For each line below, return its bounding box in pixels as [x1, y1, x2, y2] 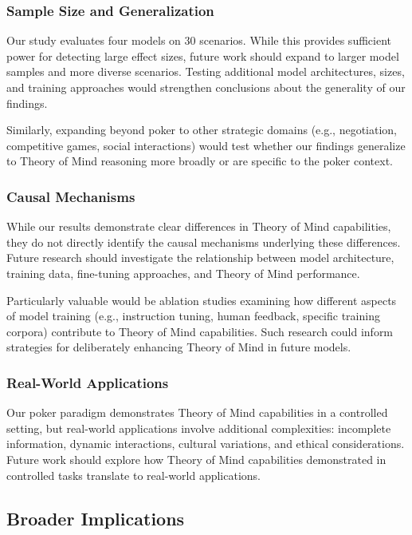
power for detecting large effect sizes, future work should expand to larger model [6, 47, 399, 64]
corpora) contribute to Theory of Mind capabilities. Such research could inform [6, 323, 394, 339]
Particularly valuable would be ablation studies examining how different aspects [6, 291, 397, 308]
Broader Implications [6, 505, 185, 530]
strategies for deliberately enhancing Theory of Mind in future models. [6, 339, 351, 355]
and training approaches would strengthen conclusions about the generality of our [6, 79, 406, 95]
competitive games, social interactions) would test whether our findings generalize [6, 137, 406, 153]
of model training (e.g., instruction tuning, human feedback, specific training [6, 307, 380, 324]
